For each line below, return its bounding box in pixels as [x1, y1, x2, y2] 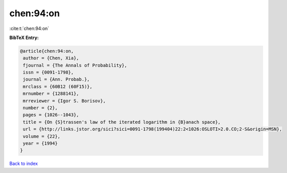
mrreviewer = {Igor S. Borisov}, [23, 98, 106, 103]
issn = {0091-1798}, [23, 70, 74, 76]
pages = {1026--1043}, [23, 112, 80, 118]
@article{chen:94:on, [20, 48, 74, 54]
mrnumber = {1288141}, [23, 91, 80, 96]
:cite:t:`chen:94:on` [9, 25, 49, 31]
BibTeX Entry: [9, 34, 39, 41]
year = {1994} [23, 141, 58, 146]
